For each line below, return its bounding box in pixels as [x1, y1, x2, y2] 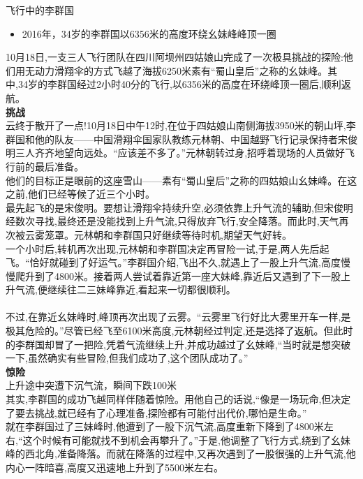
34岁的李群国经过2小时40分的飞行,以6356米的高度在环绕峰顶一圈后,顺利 [17, 77, 341, 91]
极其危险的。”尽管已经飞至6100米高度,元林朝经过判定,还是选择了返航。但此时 [6, 323, 353, 338]
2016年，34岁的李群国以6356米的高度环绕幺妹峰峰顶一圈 [22, 26, 276, 40]
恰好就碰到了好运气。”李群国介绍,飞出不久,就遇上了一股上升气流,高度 [29, 255, 341, 270]
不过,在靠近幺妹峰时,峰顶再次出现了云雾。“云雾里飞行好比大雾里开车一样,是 [6, 309, 351, 324]
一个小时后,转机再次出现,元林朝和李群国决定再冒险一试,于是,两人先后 [6, 241, 320, 256]
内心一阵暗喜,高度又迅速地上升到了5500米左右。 [6, 460, 223, 474]
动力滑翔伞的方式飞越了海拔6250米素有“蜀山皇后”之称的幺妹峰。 [34, 63, 328, 78]
